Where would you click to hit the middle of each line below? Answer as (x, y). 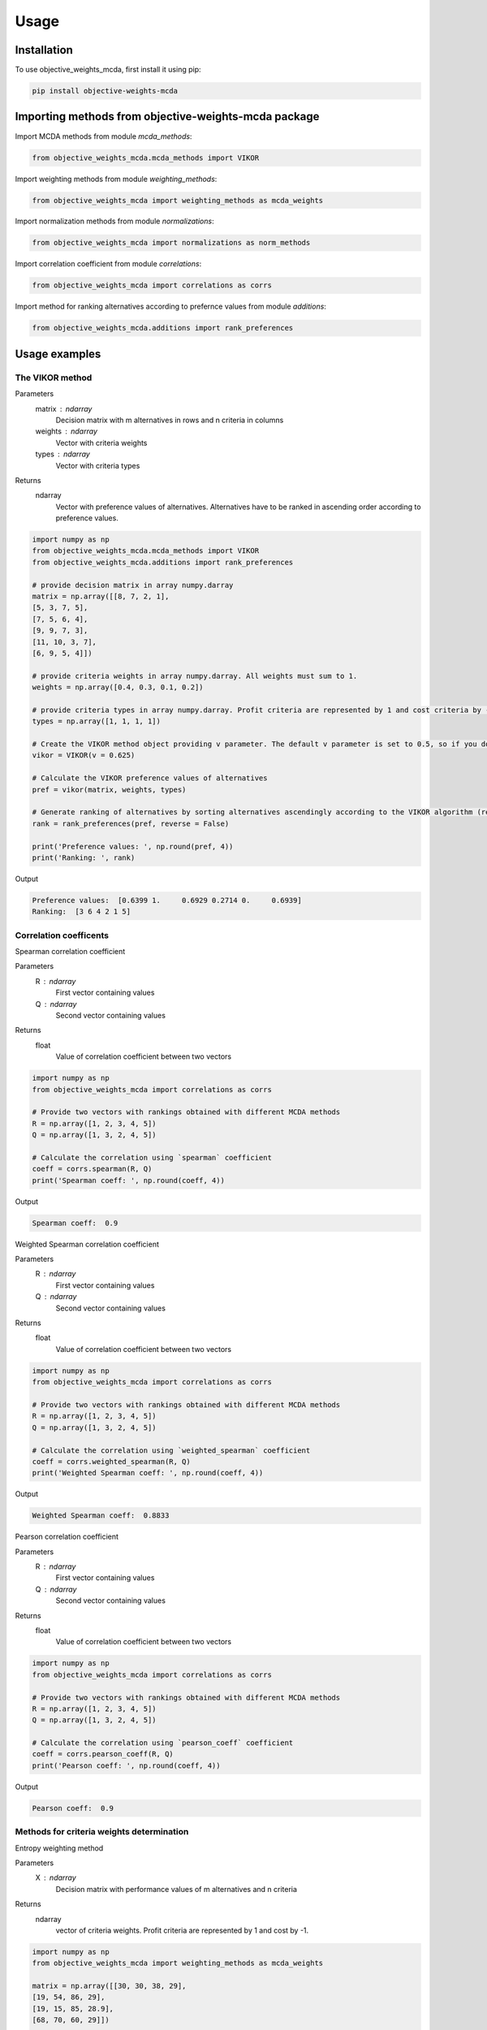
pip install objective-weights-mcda (105, 91)
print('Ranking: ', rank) (84, 857)
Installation (44, 50)
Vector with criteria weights (101, 443)
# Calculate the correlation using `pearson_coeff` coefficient (163, 1743)
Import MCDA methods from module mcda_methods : (103, 136)
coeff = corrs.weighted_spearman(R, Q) (111, 1461)
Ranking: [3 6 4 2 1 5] (82, 912)
